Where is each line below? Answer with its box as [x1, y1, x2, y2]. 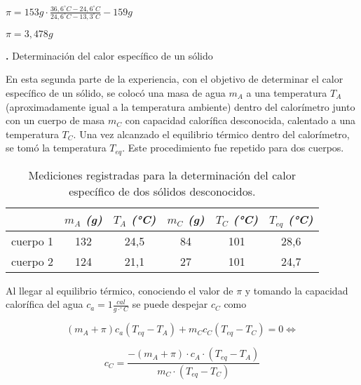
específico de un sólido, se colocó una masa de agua [6, 85, 226, 100]
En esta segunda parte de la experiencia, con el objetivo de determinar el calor [6, 72, 343, 86]
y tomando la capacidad [245, 283, 348, 297]
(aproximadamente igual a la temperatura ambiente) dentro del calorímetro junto [6, 99, 355, 114]
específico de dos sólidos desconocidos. [69, 182, 256, 199]
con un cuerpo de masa [6, 113, 105, 128]
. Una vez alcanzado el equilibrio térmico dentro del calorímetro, [73, 126, 350, 141]
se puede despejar [132, 297, 208, 311]
